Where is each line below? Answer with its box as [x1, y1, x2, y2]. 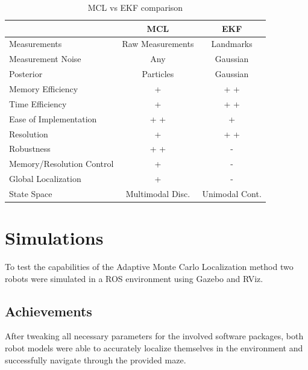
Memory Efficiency [9, 82, 78, 95]
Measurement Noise [9, 52, 81, 65]
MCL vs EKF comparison [87, 1, 183, 13]
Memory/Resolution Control [9, 157, 114, 170]
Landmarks [211, 37, 253, 50]
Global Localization [9, 172, 81, 185]
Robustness [9, 142, 51, 155]
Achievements [5, 301, 92, 320]
